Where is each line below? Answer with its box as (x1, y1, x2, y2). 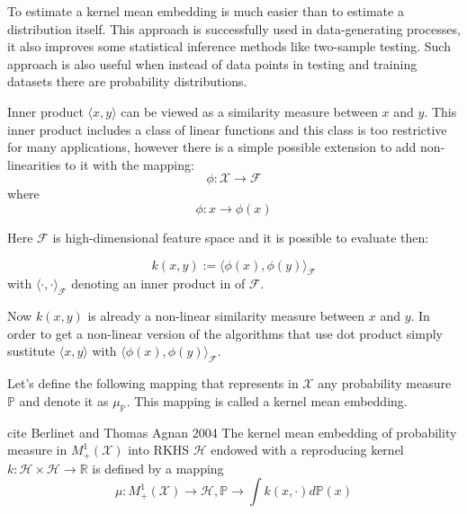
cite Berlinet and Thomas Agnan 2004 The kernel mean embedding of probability (7, 422, 457, 441)
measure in (7, 440, 67, 459)
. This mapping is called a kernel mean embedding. (126, 391, 408, 410)
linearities (7, 155, 61, 173)
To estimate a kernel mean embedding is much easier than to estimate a (7, 2, 404, 20)
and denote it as (19, 391, 109, 410)
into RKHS (128, 440, 190, 459)
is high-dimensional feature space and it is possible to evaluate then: (52, 227, 429, 246)
